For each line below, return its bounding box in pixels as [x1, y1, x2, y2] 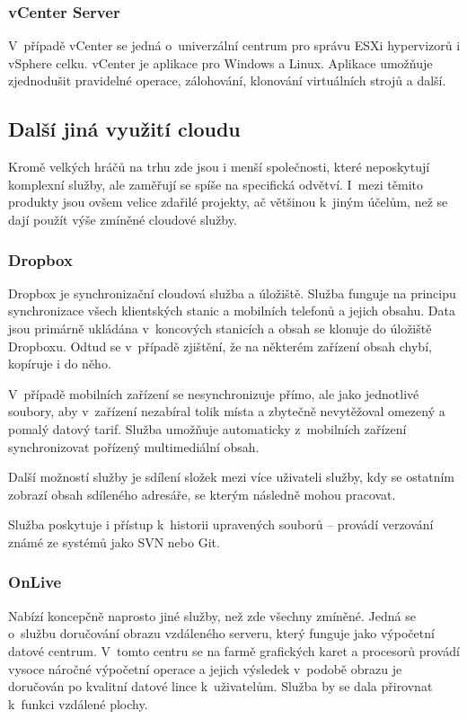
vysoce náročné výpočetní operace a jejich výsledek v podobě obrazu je [8, 659, 402, 678]
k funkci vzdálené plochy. [8, 694, 148, 713]
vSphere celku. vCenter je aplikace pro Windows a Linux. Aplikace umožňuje [8, 53, 433, 72]
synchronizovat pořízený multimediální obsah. [8, 437, 260, 456]
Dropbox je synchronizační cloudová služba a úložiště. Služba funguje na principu [8, 283, 456, 302]
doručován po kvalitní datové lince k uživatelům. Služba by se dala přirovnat [8, 677, 433, 696]
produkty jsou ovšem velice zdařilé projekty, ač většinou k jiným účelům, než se [8, 192, 448, 211]
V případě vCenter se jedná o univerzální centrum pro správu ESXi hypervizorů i [8, 36, 461, 55]
